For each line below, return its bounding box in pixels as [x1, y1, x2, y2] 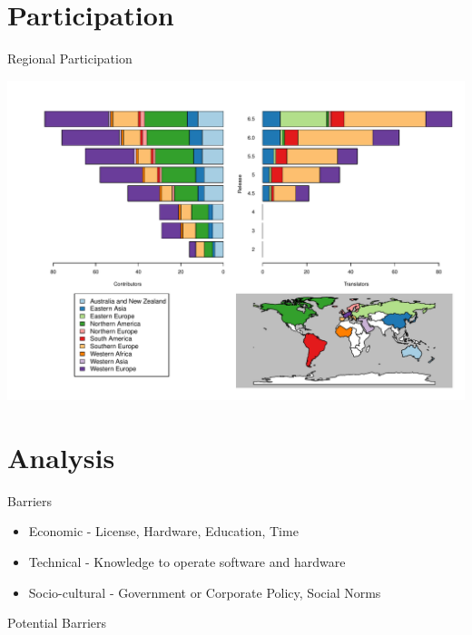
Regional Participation [7, 49, 133, 68]
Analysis [7, 438, 115, 475]
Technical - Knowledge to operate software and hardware [28, 552, 346, 571]
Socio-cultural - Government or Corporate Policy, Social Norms [28, 582, 381, 601]
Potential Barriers [7, 613, 107, 632]
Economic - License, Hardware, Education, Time [28, 522, 299, 541]
